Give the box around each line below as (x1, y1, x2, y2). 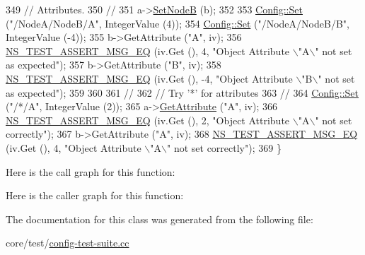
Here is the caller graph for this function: (6, 188, 184, 203)
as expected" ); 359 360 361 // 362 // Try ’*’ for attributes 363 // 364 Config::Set (6, 85, 359, 100)
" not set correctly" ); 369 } (167, 140, 282, 155)
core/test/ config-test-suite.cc (6, 235, 129, 250)
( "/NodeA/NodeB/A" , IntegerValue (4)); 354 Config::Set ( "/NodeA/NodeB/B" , (6, 16, 349, 30)
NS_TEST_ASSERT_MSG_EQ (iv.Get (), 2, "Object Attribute (6, 112, 290, 127)
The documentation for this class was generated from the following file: (6, 211, 313, 226)
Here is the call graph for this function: (6, 164, 175, 179)
